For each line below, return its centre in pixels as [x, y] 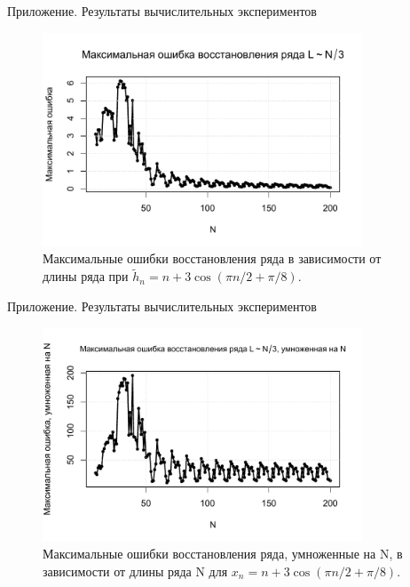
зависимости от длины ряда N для [135, 571]
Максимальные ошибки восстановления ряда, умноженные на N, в [223, 554]
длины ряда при [86, 276]
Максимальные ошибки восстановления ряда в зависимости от [212, 258]
